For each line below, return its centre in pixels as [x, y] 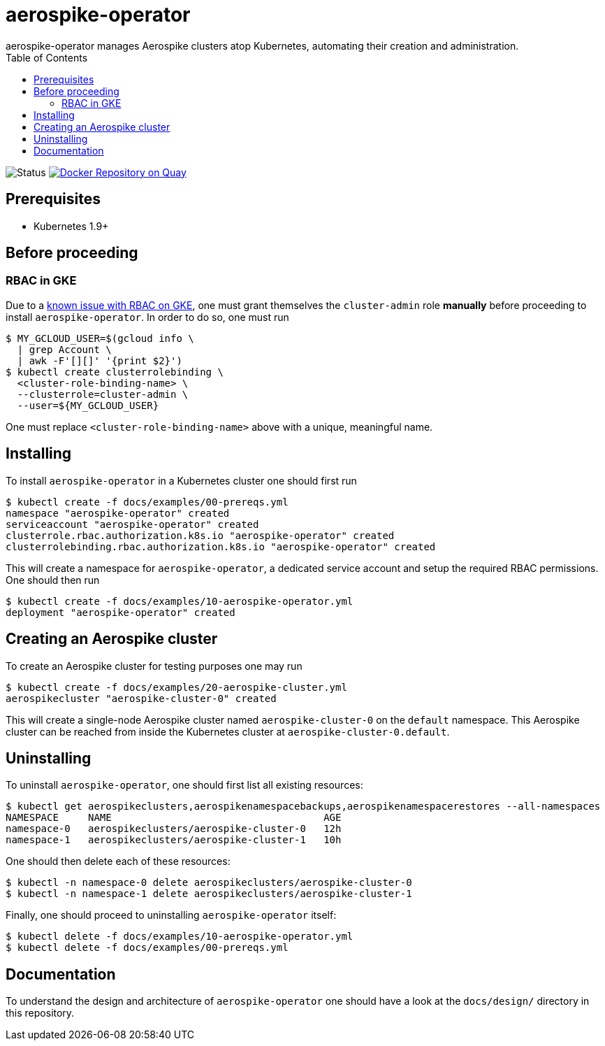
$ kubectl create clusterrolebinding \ [115, 372]
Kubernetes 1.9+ [71, 226]
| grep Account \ [64, 349]
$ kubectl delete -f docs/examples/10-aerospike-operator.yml [180, 937]
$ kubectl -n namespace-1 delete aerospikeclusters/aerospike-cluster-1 [209, 894]
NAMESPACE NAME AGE [174, 818]
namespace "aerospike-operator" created [118, 513]
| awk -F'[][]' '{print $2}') [100, 360]
